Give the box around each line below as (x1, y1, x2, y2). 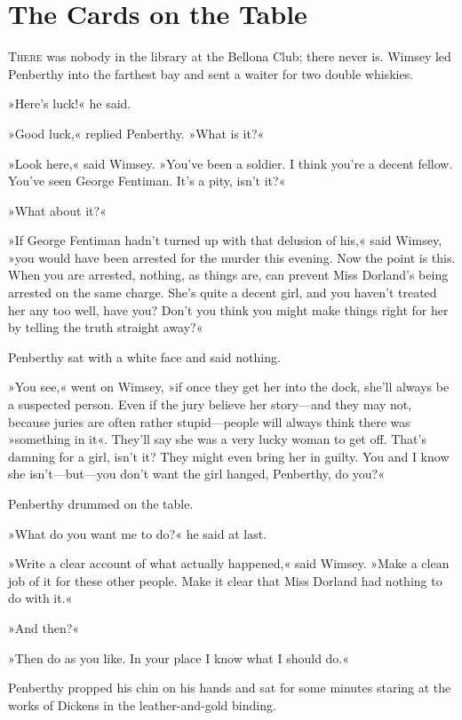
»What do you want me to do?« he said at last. (8, 524, 267, 542)
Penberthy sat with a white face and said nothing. (8, 347, 281, 366)
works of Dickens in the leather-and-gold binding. (8, 695, 276, 714)
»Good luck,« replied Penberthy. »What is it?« (8, 123, 265, 142)
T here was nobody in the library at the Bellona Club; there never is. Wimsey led (8, 47, 451, 66)
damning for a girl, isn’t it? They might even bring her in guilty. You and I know (8, 447, 450, 465)
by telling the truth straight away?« (8, 318, 203, 336)
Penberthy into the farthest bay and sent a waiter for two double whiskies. (8, 64, 414, 83)
